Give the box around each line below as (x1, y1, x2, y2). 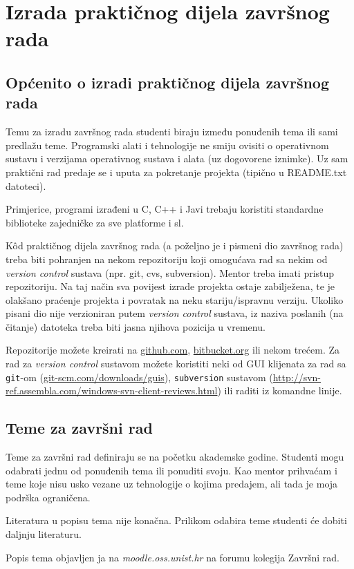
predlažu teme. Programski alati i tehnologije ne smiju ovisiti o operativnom (6, 137, 329, 152)
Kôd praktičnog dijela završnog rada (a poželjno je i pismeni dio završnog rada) (6, 238, 344, 253)
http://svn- (272, 369, 321, 384)
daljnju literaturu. (6, 527, 82, 541)
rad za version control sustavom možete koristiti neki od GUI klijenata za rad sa (6, 356, 346, 371)
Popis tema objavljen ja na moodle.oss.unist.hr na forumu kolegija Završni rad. (6, 550, 339, 564)
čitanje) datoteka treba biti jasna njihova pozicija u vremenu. (6, 319, 265, 334)
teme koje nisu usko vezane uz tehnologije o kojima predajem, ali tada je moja (6, 476, 338, 491)
